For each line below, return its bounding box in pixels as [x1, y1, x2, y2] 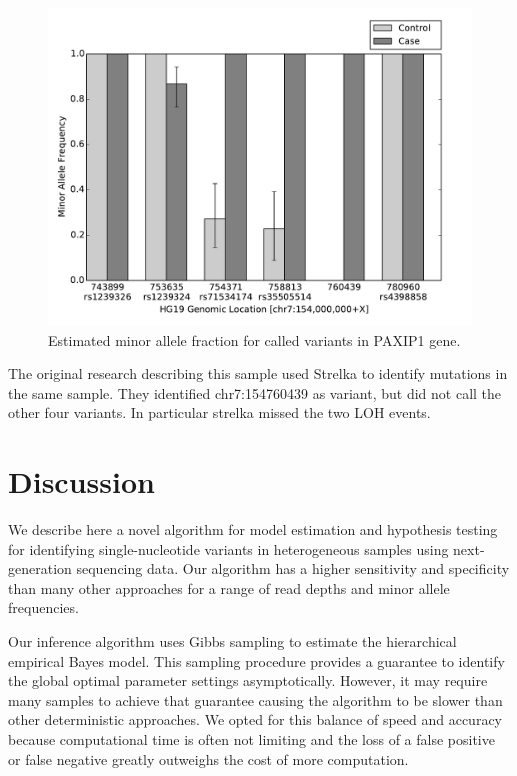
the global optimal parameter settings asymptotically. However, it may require [8, 670, 488, 691]
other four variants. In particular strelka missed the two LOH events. [8, 402, 431, 423]
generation [8, 558, 72, 579]
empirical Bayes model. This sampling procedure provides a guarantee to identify [8, 650, 505, 671]
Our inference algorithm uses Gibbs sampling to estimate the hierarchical [8, 631, 457, 652]
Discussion [8, 461, 155, 502]
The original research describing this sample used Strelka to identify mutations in [8, 363, 508, 384]
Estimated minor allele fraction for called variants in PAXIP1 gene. [48, 329, 461, 350]
